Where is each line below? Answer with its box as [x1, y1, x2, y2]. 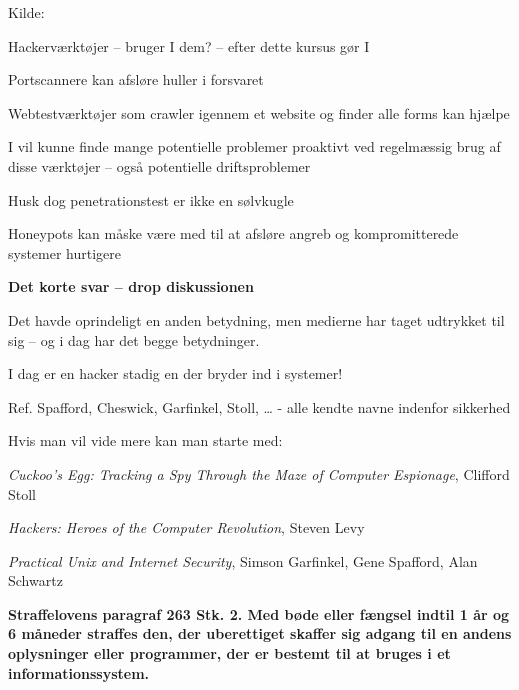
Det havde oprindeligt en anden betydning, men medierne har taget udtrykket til [8, 309, 505, 330]
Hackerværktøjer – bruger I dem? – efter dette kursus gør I [8, 35, 370, 56]
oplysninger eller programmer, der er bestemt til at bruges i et [8, 643, 451, 664]
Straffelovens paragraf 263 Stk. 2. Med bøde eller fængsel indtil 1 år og [8, 603, 510, 624]
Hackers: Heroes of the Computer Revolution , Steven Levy [8, 517, 365, 538]
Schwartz [8, 570, 63, 591]
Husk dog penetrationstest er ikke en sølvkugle [8, 189, 294, 210]
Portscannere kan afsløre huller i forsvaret [8, 69, 264, 90]
